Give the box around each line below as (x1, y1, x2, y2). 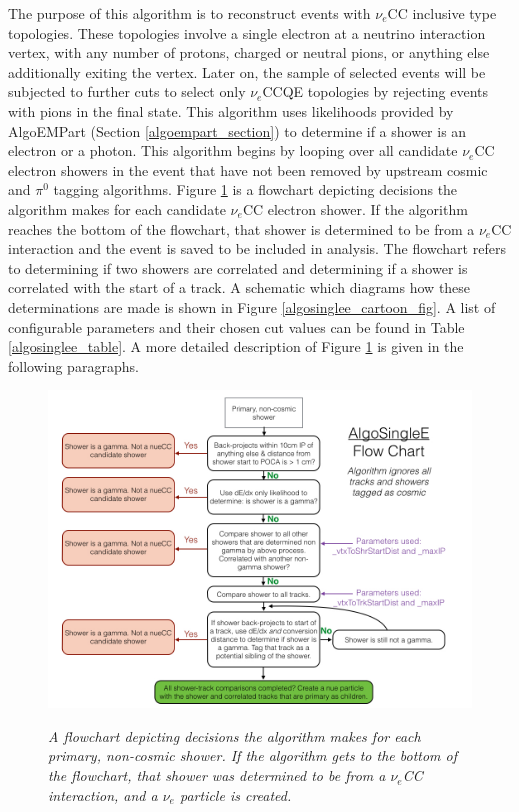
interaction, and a (48, 784, 158, 805)
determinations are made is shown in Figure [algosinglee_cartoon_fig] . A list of (8, 296, 496, 317)
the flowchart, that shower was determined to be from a (48, 765, 386, 786)
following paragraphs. (8, 355, 139, 376)
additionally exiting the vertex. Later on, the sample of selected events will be (8, 61, 486, 82)
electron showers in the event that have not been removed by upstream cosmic (8, 159, 488, 180)
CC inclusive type (387, 3, 497, 23)
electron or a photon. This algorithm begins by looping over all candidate (8, 140, 458, 161)
